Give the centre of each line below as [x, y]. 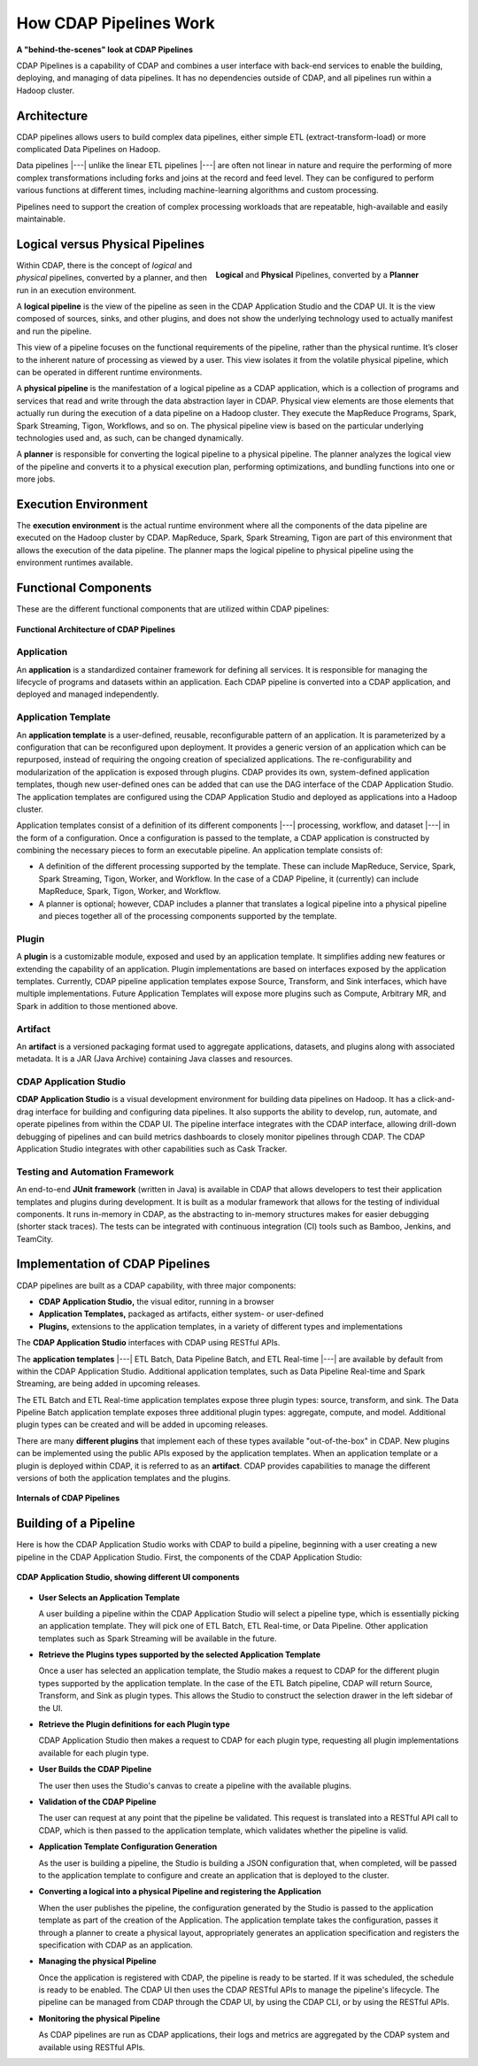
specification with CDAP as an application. [116, 1945]
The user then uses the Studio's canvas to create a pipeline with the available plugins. [195, 1785]
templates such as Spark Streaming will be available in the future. [158, 1638]
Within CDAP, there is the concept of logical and [104, 265]
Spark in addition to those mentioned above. [97, 1006]
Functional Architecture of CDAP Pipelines [96, 629]
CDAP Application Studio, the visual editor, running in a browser [156, 1301]
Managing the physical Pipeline [97, 1962]
